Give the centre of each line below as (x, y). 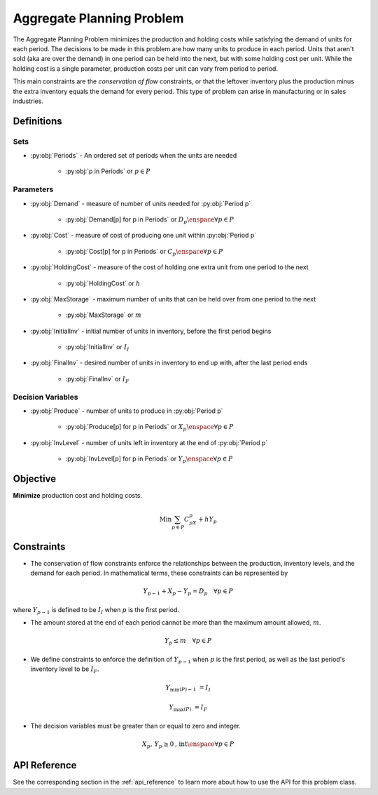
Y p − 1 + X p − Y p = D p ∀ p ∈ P (188, 592)
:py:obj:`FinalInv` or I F (97, 380)
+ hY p (208, 520)
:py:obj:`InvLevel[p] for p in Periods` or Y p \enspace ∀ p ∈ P (149, 459)
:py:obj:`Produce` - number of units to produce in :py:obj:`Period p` (127, 411)
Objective (35, 479)
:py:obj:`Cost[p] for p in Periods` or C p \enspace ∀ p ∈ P (144, 252)
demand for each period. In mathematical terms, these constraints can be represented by (159, 573)
